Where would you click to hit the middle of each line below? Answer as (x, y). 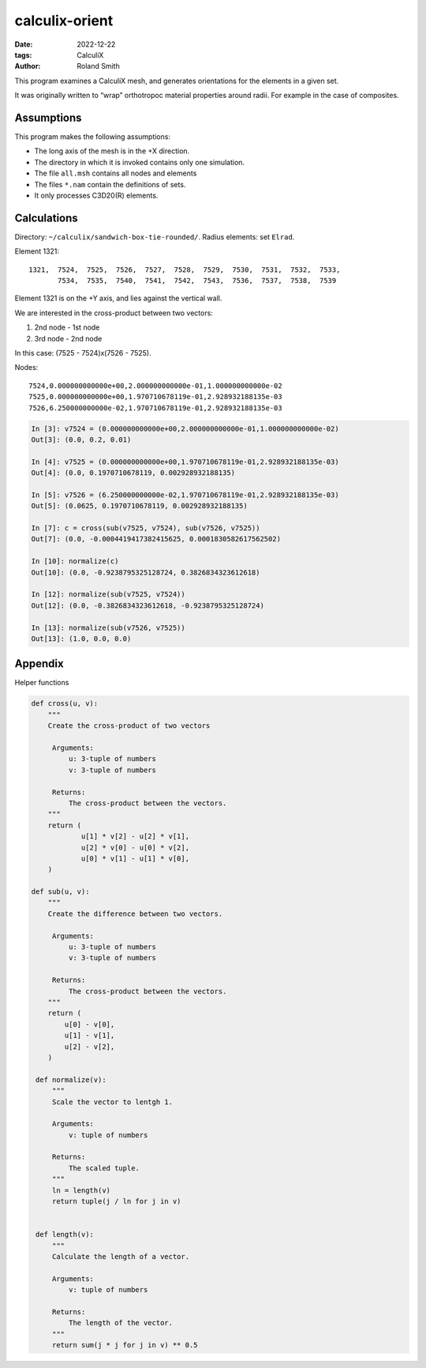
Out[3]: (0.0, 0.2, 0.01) (81, 439)
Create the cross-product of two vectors (129, 726)
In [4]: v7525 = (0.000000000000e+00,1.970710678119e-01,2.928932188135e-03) (185, 462)
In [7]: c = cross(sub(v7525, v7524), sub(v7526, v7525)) (146, 528)
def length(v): (65, 1234)
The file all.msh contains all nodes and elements (116, 173)
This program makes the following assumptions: (93, 137)
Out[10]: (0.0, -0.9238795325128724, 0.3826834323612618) (146, 572)
